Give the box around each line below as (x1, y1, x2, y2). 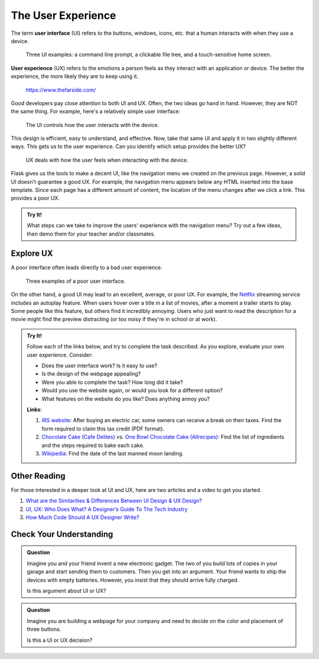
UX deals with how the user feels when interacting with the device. (25, 156, 188, 164)
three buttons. (27, 626, 61, 633)
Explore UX (11, 249, 53, 259)
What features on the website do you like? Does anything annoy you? (41, 395, 210, 402)
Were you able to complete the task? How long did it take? (41, 379, 183, 386)
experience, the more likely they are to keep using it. (11, 73, 139, 80)
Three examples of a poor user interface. (25, 278, 126, 285)
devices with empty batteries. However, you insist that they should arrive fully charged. (27, 576, 239, 583)
